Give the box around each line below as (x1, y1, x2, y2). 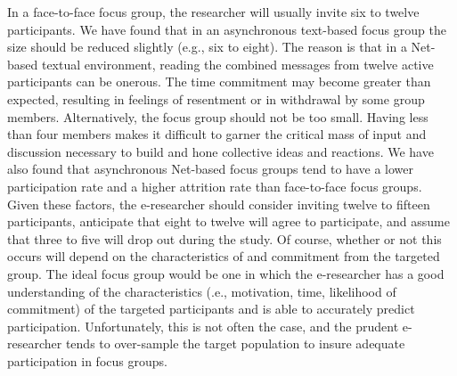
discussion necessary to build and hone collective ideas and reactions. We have (7, 142, 434, 160)
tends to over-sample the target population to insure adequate (65, 334, 405, 353)
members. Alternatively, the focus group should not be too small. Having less (7, 107, 428, 126)
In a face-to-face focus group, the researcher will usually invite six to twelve (7, 3, 420, 20)
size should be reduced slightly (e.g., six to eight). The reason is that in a (7, 37, 407, 56)
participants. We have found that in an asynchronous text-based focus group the (7, 20, 446, 38)
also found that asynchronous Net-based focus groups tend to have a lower (7, 159, 413, 178)
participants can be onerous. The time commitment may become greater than (7, 72, 431, 91)
